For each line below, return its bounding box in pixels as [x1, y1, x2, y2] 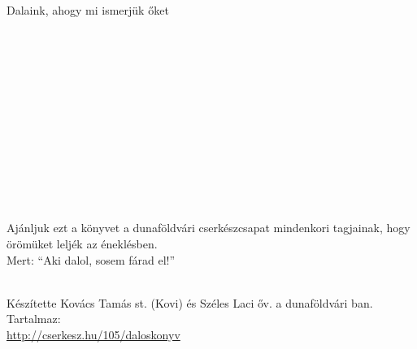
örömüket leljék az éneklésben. [7, 235, 158, 252]
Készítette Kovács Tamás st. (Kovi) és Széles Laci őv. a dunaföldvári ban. [7, 294, 373, 311]
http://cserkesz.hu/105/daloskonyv [7, 326, 180, 343]
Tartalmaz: [7, 310, 61, 327]
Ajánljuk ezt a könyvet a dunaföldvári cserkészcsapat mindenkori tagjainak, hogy [7, 219, 410, 236]
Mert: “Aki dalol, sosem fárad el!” [7, 251, 176, 268]
